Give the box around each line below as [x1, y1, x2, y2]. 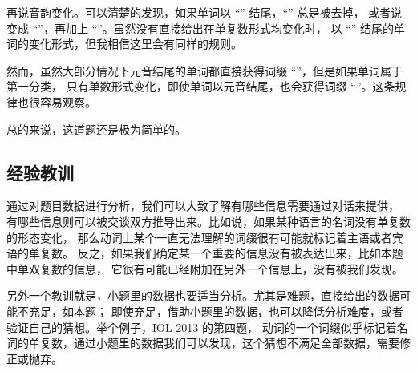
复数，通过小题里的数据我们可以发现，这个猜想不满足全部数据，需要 [39, 334, 399, 351]
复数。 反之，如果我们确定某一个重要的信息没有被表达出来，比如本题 [39, 245, 403, 261]
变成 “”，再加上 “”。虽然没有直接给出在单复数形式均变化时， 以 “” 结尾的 [6, 19, 394, 36]
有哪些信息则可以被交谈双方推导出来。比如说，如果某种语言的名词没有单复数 [6, 212, 411, 229]
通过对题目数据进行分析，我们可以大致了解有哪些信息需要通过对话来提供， [6, 197, 399, 214]
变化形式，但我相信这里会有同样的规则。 [28, 35, 242, 52]
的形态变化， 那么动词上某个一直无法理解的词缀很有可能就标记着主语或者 [6, 228, 392, 245]
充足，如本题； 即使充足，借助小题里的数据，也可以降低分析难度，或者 [28, 302, 403, 319]
